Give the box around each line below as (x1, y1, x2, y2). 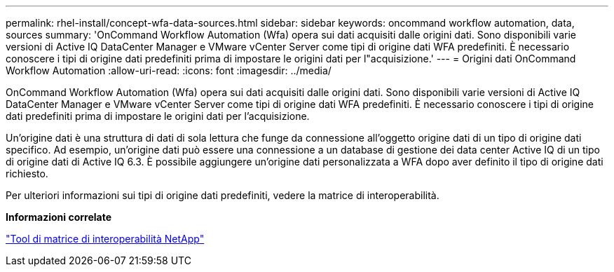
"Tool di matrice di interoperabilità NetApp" (6, 233, 205, 245)
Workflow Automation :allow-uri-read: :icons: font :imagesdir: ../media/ (6, 64, 332, 76)
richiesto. (6, 168, 48, 179)
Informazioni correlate (6, 211, 112, 223)
